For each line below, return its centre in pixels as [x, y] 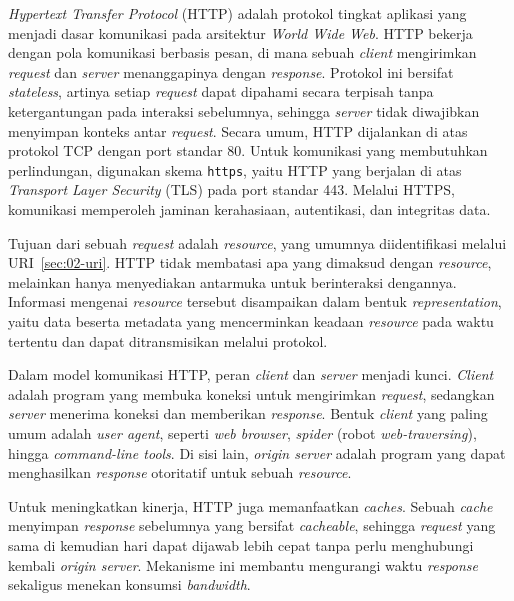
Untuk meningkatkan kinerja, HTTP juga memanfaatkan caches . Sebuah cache [250, 505]
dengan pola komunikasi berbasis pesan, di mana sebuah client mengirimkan [242, 52]
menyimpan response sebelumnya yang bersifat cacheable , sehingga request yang [252, 525]
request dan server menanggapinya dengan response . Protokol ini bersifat [231, 71]
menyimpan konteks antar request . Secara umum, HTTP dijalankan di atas [238, 130]
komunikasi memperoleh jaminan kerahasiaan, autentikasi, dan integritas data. [249, 209]
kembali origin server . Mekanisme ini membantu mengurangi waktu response [243, 564]
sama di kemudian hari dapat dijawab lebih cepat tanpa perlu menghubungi [241, 544]
